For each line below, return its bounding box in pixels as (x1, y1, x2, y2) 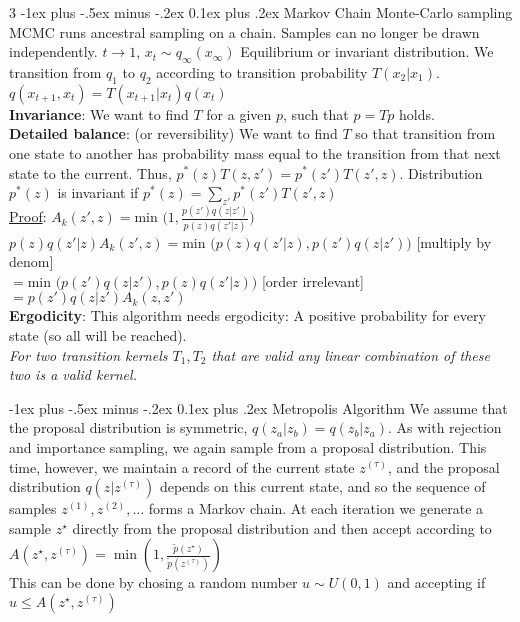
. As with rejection (387, 417, 502, 438)
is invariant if (57, 182, 139, 203)
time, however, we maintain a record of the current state (9, 456, 355, 477)
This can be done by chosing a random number (9, 572, 298, 593)
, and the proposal (387, 456, 500, 477)
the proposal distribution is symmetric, (9, 417, 248, 438)
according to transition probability (156, 61, 368, 82)
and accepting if (387, 572, 486, 593)
